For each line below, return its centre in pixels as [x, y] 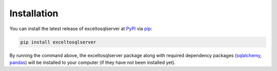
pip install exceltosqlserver [58, 42]
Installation [34, 13]
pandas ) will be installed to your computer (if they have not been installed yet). [93, 62]
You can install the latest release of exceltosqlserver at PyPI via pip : [81, 29]
